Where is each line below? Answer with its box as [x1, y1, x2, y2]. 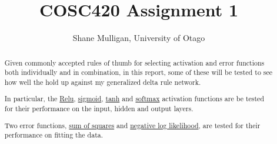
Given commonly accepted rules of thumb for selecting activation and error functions [4, 57, 265, 67]
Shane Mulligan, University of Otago [72, 32, 205, 44]
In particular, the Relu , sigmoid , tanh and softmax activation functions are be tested [4, 94, 264, 104]
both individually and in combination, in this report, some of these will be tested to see [4, 67, 273, 77]
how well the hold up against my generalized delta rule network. [4, 77, 201, 87]
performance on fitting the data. [4, 130, 104, 140]
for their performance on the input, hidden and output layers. [4, 104, 193, 114]
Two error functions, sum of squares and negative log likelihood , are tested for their [4, 120, 261, 130]
